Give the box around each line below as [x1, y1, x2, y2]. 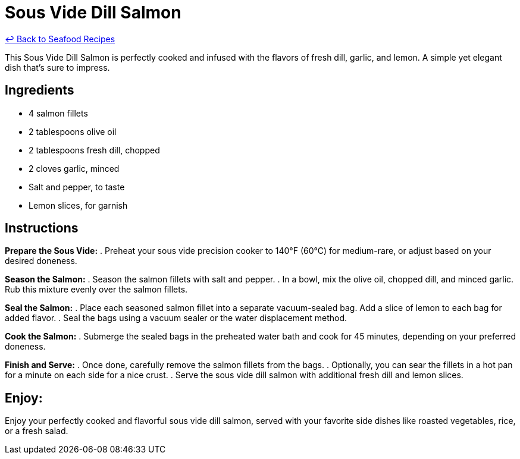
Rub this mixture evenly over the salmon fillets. [5, 284, 188, 295]
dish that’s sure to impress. [5, 62, 110, 73]
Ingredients [5, 83, 74, 98]
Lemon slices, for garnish [29, 200, 128, 210]
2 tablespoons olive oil [29, 126, 117, 137]
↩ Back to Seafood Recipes [5, 33, 115, 44]
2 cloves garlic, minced [29, 163, 120, 174]
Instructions [5, 221, 79, 236]
